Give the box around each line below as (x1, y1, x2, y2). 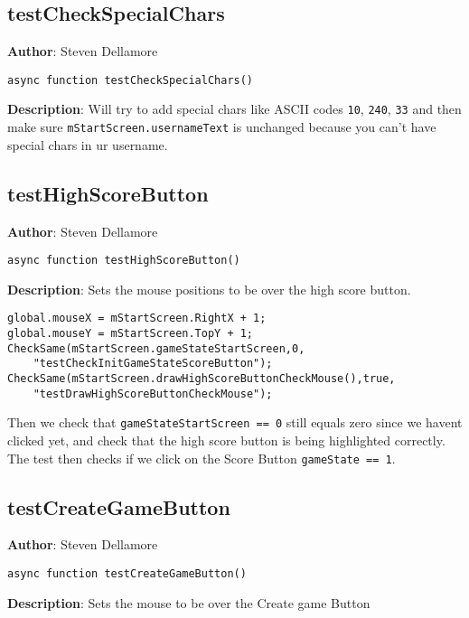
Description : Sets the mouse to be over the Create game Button (7, 593, 371, 612)
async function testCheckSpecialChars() (7, 73, 254, 87)
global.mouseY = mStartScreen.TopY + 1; (7, 327, 254, 341)
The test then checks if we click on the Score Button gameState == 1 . (7, 448, 396, 467)
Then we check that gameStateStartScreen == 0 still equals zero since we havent (7, 413, 463, 432)
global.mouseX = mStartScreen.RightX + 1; (7, 312, 267, 325)
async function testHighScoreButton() (7, 254, 240, 267)
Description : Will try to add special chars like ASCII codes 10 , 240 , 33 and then (7, 99, 462, 118)
